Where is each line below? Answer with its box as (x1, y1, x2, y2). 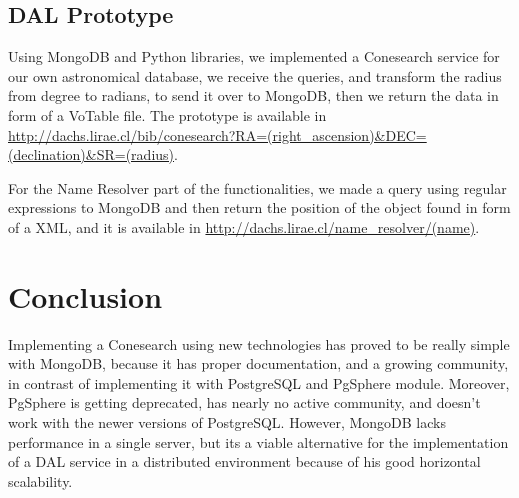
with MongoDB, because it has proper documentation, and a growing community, (8, 353, 509, 374)
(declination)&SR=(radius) (8, 144, 175, 165)
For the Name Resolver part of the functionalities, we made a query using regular (8, 177, 507, 198)
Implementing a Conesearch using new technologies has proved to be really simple (8, 333, 510, 354)
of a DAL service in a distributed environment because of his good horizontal (8, 451, 481, 472)
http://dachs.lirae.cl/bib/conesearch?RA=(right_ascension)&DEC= (8, 124, 427, 145)
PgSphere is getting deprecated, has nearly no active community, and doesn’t (8, 392, 481, 413)
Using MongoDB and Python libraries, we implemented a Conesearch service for (8, 46, 500, 67)
